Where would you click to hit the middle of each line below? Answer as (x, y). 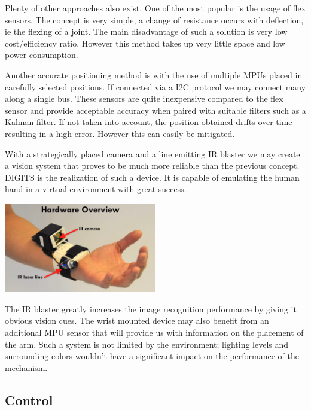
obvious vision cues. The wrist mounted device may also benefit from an (137, 321)
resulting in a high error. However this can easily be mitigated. (120, 133)
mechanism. (26, 367)
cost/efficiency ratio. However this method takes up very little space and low (145, 43)
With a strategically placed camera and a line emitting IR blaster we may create (153, 154)
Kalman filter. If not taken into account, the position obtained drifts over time (149, 122)
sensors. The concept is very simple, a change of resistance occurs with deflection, (154, 19)
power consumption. (42, 55)
